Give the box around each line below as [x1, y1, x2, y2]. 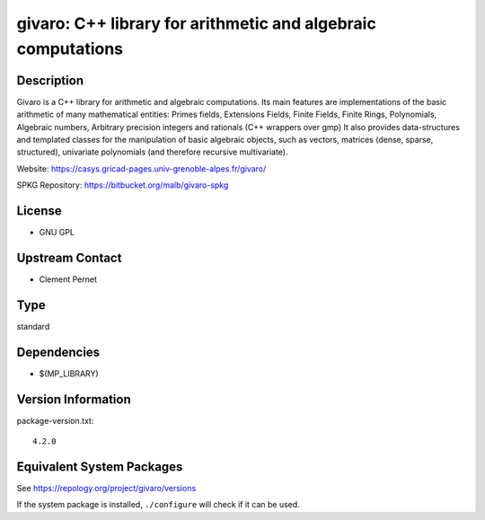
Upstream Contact [16, 250, 122, 265]
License [16, 203, 62, 219]
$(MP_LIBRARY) [39, 368, 99, 379]
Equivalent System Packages [16, 459, 183, 474]
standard [16, 321, 50, 331]
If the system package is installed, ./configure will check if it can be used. [16, 499, 300, 510]
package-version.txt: [16, 415, 94, 426]
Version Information [16, 392, 131, 407]
